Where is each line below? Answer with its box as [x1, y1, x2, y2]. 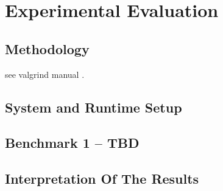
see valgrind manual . [5, 68, 85, 80]
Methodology [5, 39, 90, 58]
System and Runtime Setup [5, 97, 182, 116]
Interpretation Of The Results [5, 169, 199, 188]
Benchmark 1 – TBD [5, 133, 140, 152]
